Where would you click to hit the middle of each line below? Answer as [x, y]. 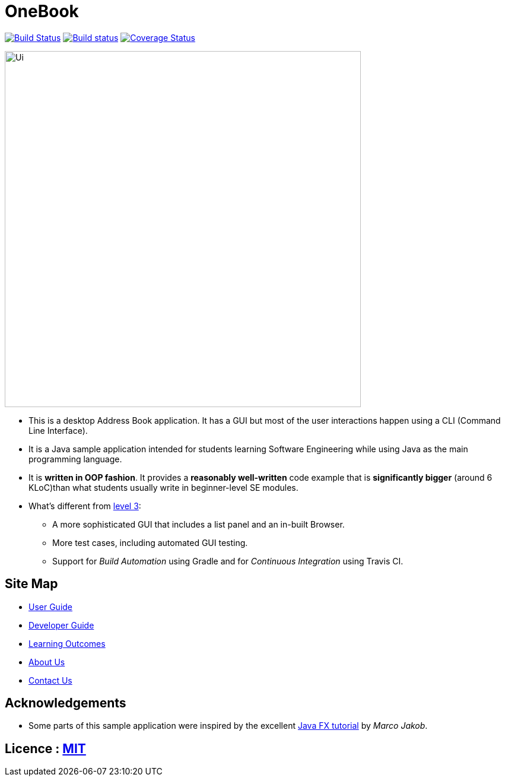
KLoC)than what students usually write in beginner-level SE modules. [163, 487]
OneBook [42, 11]
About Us [47, 662]
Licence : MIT [45, 748]
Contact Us [50, 680]
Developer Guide [61, 625]
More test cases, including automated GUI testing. [150, 542]
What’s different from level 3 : [85, 506]
